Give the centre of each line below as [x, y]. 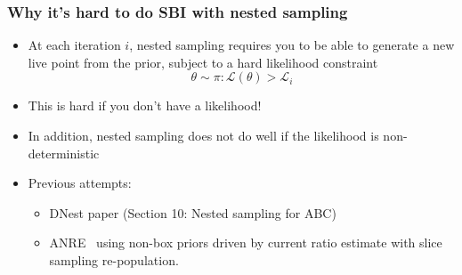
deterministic [64, 153]
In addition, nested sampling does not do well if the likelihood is [203, 135]
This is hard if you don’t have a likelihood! [145, 105]
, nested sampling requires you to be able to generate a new [292, 45]
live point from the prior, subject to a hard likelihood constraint [203, 62]
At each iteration [74, 45]
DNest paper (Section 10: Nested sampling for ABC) [193, 212]
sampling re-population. [114, 259]
